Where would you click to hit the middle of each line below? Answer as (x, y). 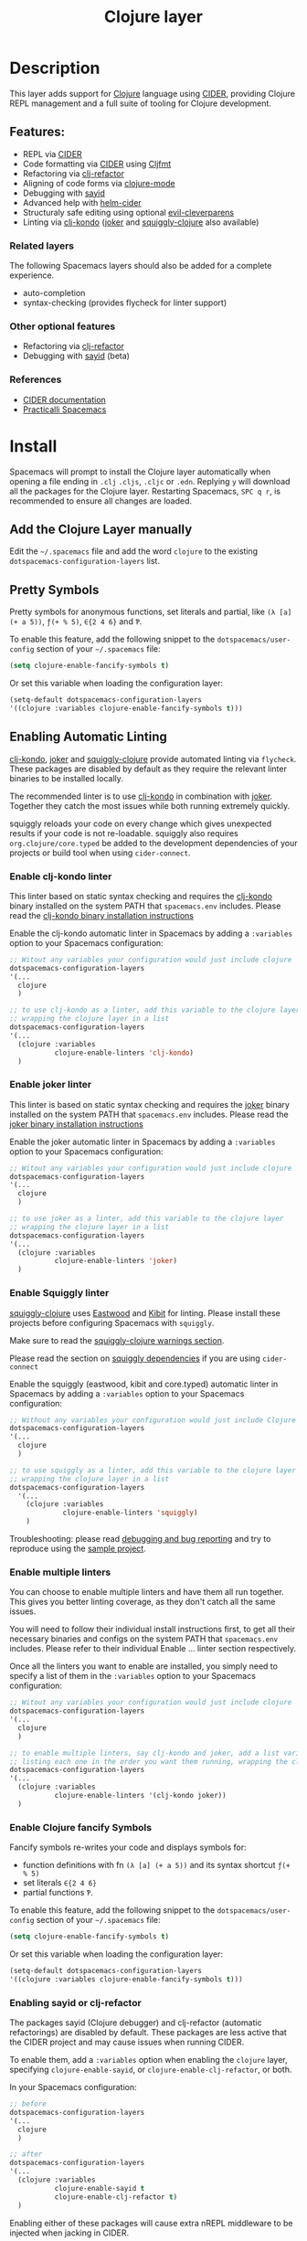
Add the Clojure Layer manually (101, 529)
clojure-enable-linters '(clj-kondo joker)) (140, 1796)
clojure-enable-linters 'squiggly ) (130, 1513)
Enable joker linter (51, 1085)
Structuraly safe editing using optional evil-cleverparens (128, 212)
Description (55, 68)
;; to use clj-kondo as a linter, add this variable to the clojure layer (155, 1010)
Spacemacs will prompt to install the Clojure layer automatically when (140, 472)
